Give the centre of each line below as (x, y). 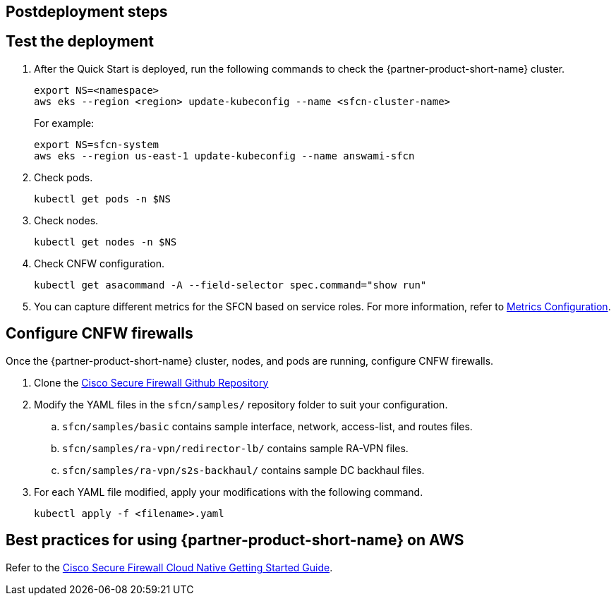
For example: (64, 123)
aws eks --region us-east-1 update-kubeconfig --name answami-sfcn (224, 156)
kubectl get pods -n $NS (102, 199)
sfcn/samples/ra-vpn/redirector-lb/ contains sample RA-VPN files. (235, 448)
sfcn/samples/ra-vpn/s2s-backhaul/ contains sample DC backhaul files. (243, 470)
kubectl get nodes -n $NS (105, 242)
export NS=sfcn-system (97, 144)
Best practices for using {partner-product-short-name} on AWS (235, 540)
